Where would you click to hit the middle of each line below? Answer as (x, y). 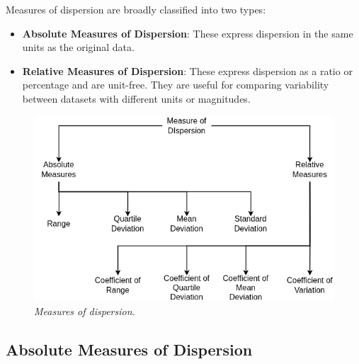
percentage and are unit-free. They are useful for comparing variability (176, 85)
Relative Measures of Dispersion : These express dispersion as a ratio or (187, 70)
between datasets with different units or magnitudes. (136, 98)
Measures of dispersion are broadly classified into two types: (136, 9)
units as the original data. (78, 47)
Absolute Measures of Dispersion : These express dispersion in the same (188, 33)
